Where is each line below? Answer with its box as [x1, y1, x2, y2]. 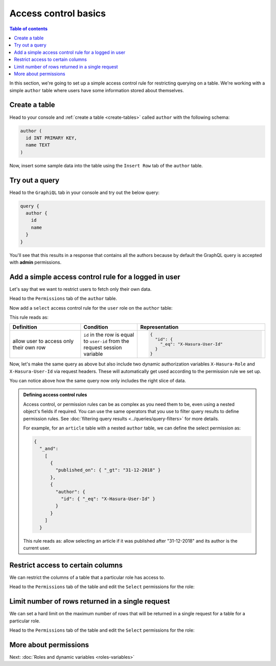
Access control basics [9, 8, 106, 19]
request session [83, 343, 122, 351]
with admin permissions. [9, 259, 61, 265]
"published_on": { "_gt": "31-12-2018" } [55, 467, 161, 473]
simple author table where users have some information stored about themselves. [9, 87, 184, 93]
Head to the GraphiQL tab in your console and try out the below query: [9, 189, 159, 196]
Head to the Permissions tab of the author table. [9, 295, 118, 302]
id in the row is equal [83, 331, 134, 338]
